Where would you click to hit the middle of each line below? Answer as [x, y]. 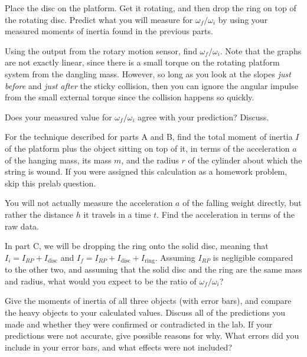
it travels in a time [117, 214]
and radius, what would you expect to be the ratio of [101, 281]
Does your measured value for [58, 117]
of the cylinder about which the [245, 160]
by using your [243, 19]
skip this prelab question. [50, 183]
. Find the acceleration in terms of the [226, 214]
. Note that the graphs [261, 50]
